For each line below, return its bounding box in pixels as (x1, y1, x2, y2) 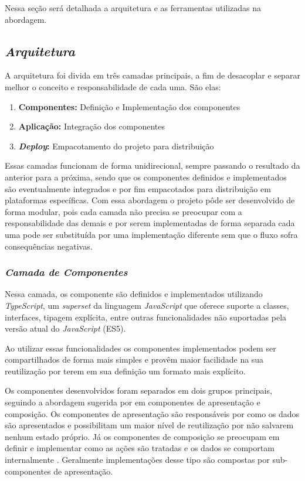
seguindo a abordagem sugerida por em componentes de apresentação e (5, 396, 260, 408)
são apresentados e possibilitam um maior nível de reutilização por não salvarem (5, 419, 294, 431)
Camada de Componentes (5, 265, 128, 279)
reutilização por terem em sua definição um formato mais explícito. (5, 364, 246, 377)
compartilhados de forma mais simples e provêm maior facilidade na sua (5, 353, 264, 366)
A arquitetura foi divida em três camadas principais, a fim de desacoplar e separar (5, 69, 300, 81)
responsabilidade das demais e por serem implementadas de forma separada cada (5, 217, 295, 229)
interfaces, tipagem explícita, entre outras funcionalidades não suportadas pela (5, 311, 287, 323)
